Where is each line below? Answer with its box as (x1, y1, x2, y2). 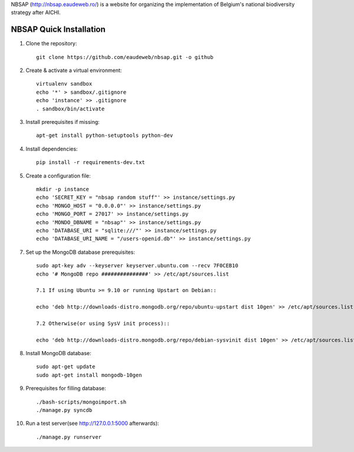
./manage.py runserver (36, 434, 102, 440)
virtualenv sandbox (36, 80, 93, 87)
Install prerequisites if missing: (25, 119, 100, 126)
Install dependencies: (25, 145, 78, 152)
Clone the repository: (25, 40, 77, 47)
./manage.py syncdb (36, 407, 93, 413)
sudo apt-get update (36, 363, 96, 370)
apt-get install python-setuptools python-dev (36, 132, 173, 139)
